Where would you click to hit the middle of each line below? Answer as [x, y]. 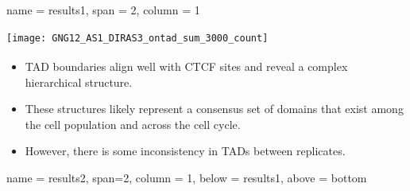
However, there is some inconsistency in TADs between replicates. [185, 151]
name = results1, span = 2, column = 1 [103, 10]
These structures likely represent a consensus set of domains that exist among [214, 109]
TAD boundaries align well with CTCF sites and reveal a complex [186, 66]
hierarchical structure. [79, 82]
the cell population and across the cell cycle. [133, 124]
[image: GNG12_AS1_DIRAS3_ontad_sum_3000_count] [137, 38]
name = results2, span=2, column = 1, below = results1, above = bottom [187, 177]
